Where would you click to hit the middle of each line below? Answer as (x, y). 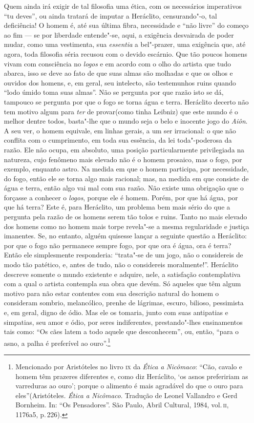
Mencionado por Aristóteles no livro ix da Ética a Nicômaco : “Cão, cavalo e (129, 367)
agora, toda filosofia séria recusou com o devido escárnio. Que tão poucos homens (126, 53)
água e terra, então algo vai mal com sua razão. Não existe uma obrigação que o (124, 188)
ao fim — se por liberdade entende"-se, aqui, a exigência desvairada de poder (119, 34)
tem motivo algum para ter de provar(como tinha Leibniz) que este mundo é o (121, 111)
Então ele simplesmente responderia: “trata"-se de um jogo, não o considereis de (124, 255)
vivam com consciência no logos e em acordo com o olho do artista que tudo (117, 63)
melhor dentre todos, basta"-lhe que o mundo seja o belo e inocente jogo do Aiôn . (126, 121)
